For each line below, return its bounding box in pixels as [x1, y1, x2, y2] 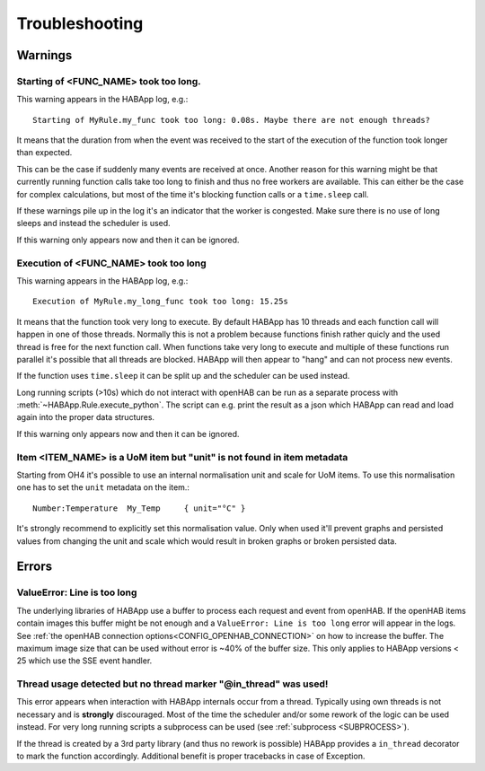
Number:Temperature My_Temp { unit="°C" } [32, 503, 246, 513]
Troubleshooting [16, 13, 144, 33]
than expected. [16, 147, 73, 158]
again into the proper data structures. [16, 412, 155, 423]
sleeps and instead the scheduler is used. [16, 218, 171, 229]
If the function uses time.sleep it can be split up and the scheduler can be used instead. [16, 371, 350, 381]
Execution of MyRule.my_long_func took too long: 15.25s [32, 296, 289, 307]
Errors [16, 559, 53, 574]
